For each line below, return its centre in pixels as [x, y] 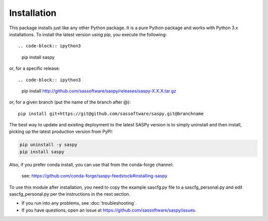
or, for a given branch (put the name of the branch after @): [70, 102]
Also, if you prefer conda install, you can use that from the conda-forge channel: [91, 165]
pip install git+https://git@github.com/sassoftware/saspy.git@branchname [111, 113]
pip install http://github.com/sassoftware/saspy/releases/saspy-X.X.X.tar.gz [99, 91]
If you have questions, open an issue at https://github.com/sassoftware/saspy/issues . [109, 210]
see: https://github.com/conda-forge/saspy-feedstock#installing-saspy [95, 176]
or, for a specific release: [35, 68]
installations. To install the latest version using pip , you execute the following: [88, 34]
